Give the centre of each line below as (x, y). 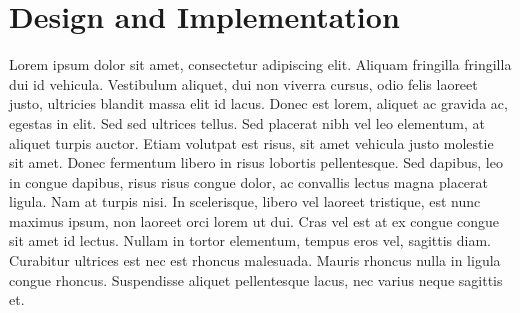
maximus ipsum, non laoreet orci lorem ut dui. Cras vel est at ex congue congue (254, 220)
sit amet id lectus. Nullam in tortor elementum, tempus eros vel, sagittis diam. (250, 240)
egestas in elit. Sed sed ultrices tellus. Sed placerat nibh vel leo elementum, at (247, 122)
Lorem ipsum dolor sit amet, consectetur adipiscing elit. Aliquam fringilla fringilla (260, 64)
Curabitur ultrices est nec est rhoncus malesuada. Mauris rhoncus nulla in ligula (255, 260)
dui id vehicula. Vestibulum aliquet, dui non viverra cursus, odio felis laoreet (243, 83)
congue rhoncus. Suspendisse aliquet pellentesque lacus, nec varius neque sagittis (256, 279)
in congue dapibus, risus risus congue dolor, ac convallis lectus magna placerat (249, 181)
